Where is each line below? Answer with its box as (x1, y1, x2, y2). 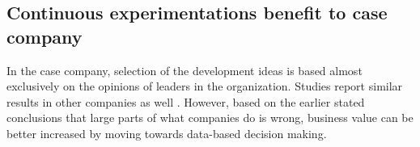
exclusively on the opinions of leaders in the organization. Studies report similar (6, 78, 403, 94)
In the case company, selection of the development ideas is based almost (6, 61, 363, 78)
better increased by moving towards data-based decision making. (6, 124, 327, 141)
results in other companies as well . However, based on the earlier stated (6, 93, 365, 110)
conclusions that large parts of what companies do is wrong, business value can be (6, 109, 414, 126)
